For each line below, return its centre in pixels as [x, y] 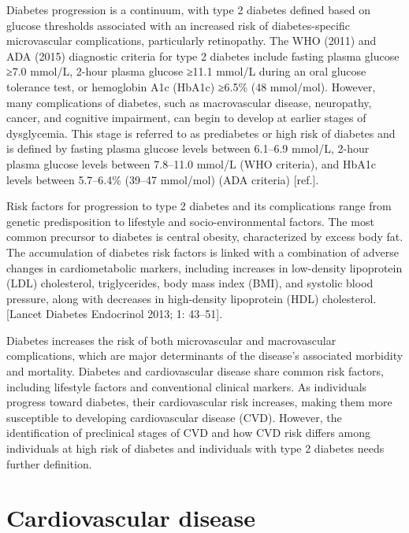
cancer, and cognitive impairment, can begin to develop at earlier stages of [186, 118]
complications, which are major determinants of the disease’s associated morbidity [205, 355]
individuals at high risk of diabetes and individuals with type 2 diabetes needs [195, 448]
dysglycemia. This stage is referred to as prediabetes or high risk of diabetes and [201, 133]
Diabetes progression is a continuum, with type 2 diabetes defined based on [188, 9]
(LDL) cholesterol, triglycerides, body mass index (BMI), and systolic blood [190, 283]
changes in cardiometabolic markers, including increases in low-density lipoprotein [204, 267]
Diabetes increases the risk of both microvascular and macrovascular [171, 340]
